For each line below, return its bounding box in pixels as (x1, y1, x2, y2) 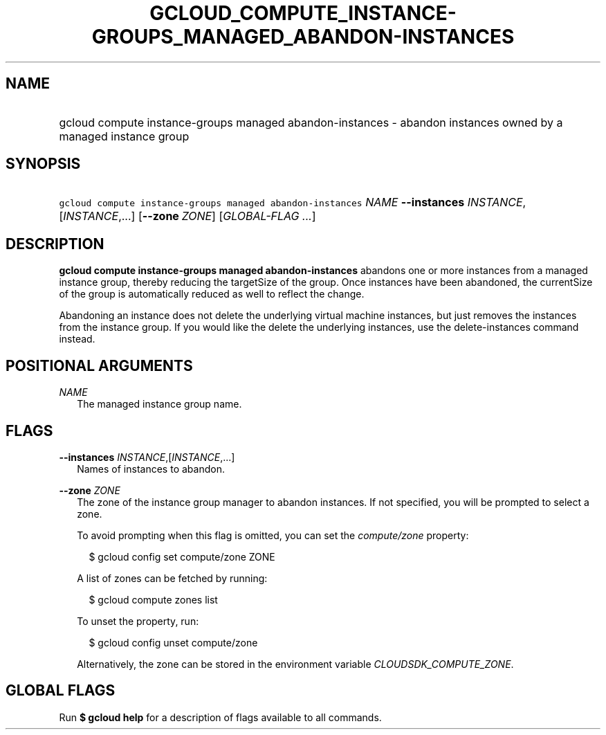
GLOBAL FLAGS (6, 682, 116, 700)
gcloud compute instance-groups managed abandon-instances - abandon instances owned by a (59, 115, 563, 129)
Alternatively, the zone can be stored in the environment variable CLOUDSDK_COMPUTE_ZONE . (77, 657, 514, 670)
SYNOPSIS (6, 155, 81, 173)
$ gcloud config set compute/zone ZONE (89, 550, 275, 563)
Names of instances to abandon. (77, 462, 225, 475)
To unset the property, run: (77, 615, 199, 627)
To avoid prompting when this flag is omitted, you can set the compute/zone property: (77, 529, 469, 541)
